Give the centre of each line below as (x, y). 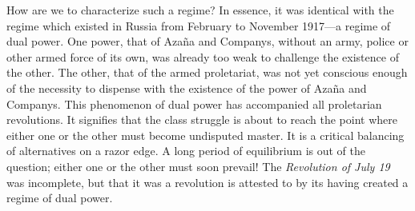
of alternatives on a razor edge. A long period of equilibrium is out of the (186, 151)
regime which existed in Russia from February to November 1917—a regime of (199, 25)
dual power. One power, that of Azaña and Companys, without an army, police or (207, 41)
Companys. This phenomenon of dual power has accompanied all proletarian (194, 104)
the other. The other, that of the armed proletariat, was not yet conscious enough (207, 72)
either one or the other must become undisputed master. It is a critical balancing (205, 135)
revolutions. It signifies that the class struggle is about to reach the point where (202, 119)
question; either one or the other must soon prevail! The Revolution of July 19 (198, 166)
